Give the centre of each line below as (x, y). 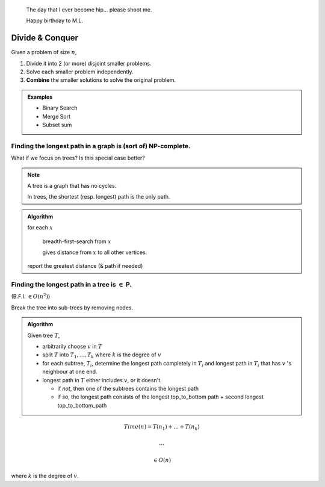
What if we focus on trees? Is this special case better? (78, 158)
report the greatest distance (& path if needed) (85, 266)
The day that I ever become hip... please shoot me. (89, 10)
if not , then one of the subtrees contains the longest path (128, 388)
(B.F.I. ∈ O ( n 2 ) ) (31, 296)
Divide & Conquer (45, 38)
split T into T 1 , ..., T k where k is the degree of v (102, 355)
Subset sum (57, 125)
